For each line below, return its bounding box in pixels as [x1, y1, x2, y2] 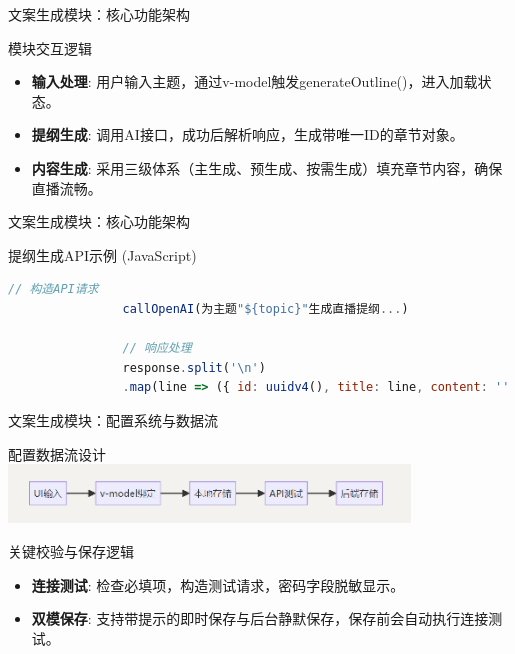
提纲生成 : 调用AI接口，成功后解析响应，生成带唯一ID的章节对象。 [31, 124, 464, 145]
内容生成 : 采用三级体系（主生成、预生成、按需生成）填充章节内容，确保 [31, 157, 503, 178]
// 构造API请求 [8, 282, 99, 297]
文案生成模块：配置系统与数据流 [8, 409, 218, 430]
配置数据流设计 [8, 443, 106, 464]
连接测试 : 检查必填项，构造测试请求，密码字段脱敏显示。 [31, 574, 405, 595]
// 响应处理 [122, 341, 192, 356]
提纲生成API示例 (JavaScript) [8, 244, 197, 265]
